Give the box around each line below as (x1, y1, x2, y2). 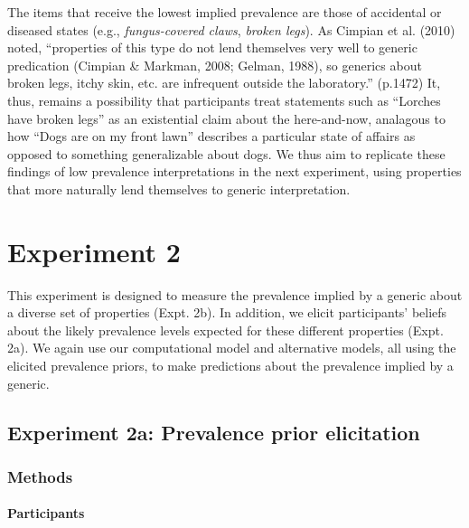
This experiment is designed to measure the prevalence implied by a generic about (7, 285, 463, 304)
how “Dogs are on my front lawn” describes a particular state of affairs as (7, 127, 416, 146)
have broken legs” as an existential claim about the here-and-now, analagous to (7, 108, 446, 127)
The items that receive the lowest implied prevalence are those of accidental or (7, 3, 442, 21)
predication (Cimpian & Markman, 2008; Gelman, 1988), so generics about (7, 55, 422, 74)
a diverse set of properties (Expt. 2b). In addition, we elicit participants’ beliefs (7, 303, 447, 322)
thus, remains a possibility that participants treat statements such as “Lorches (7, 90, 441, 109)
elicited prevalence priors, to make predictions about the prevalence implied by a (7, 356, 454, 375)
